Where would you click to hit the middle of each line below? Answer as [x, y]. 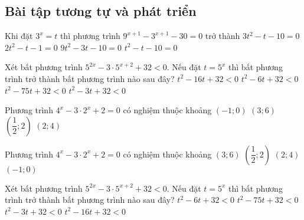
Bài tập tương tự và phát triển [101, 11]
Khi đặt [19, 36]
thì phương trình [90, 36]
